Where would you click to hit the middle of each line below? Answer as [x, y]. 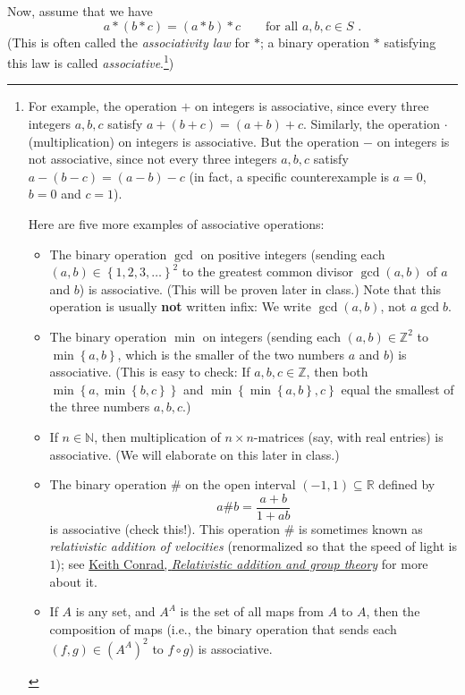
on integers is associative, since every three [312, 106]
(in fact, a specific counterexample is [289, 176]
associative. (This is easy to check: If [150, 372]
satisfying [410, 42]
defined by [407, 484]
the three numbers [100, 407]
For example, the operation [102, 106]
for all [282, 26]
